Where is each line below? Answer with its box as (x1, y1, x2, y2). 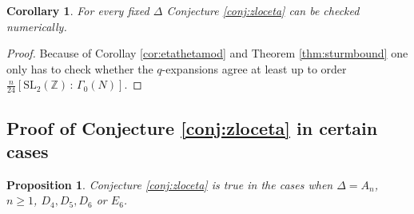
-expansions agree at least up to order (161, 60, 347, 77)
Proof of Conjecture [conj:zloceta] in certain (6, 115, 378, 140)
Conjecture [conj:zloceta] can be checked (166, 2, 360, 18)
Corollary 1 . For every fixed (6, 2, 149, 18)
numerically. (6, 18, 67, 34)
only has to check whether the (6, 60, 153, 77)
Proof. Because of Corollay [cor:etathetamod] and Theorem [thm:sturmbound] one (6, 45, 408, 61)
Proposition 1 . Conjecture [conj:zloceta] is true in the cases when (6, 176, 333, 192)
